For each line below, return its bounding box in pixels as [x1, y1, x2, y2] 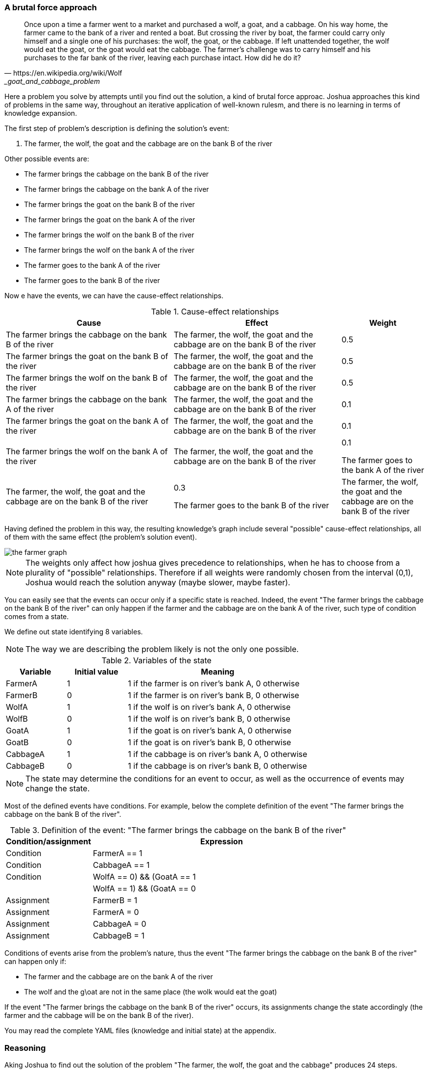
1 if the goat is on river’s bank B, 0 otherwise [128, 737, 291, 748]
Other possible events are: [4, 155, 89, 163]
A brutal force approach [4, 2, 97, 12]
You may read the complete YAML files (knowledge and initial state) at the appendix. [4, 1026, 276, 1035]
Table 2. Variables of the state [101, 655, 212, 666]
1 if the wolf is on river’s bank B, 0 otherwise [128, 714, 290, 724]
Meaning [201, 667, 235, 677]
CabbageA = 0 [93, 919, 146, 929]
